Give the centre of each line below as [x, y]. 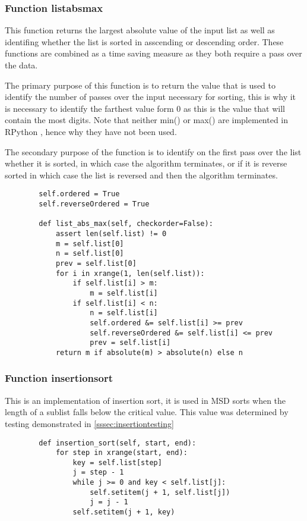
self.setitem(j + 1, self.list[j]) [160, 492]
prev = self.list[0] [96, 263]
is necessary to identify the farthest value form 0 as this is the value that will [145, 108]
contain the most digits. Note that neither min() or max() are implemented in [147, 120]
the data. [21, 65]
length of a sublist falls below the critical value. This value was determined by [147, 412]
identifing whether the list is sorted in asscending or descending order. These [144, 41]
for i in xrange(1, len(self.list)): [130, 273]
